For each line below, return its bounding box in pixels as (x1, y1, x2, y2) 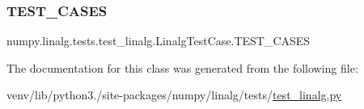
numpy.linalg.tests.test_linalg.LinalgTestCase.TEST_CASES (6, 32, 311, 49)
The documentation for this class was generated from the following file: (6, 59, 358, 76)
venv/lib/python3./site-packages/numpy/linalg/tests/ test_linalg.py (6, 86, 342, 103)
